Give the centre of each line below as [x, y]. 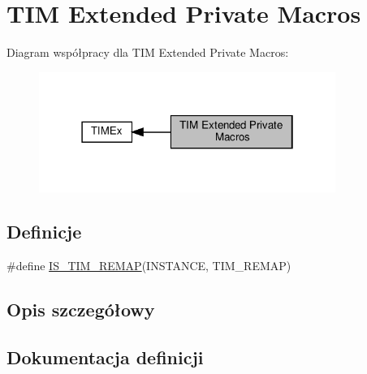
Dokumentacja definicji [105, 357]
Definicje [44, 232]
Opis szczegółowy [81, 309]
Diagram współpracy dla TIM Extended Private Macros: [148, 52]
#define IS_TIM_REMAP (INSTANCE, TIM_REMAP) [149, 265]
